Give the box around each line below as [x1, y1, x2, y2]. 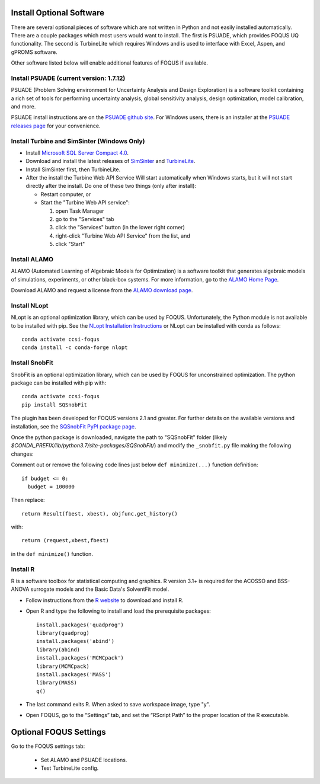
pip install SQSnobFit [21, 401, 88, 408]
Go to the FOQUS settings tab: [11, 743, 85, 750]
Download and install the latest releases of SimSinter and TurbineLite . [25, 158, 196, 165]
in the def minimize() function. [11, 550, 93, 557]
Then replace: [11, 497, 45, 504]
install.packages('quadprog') [36, 621, 124, 628]
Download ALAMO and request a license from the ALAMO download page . [11, 287, 193, 294]
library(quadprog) [36, 629, 90, 636]
